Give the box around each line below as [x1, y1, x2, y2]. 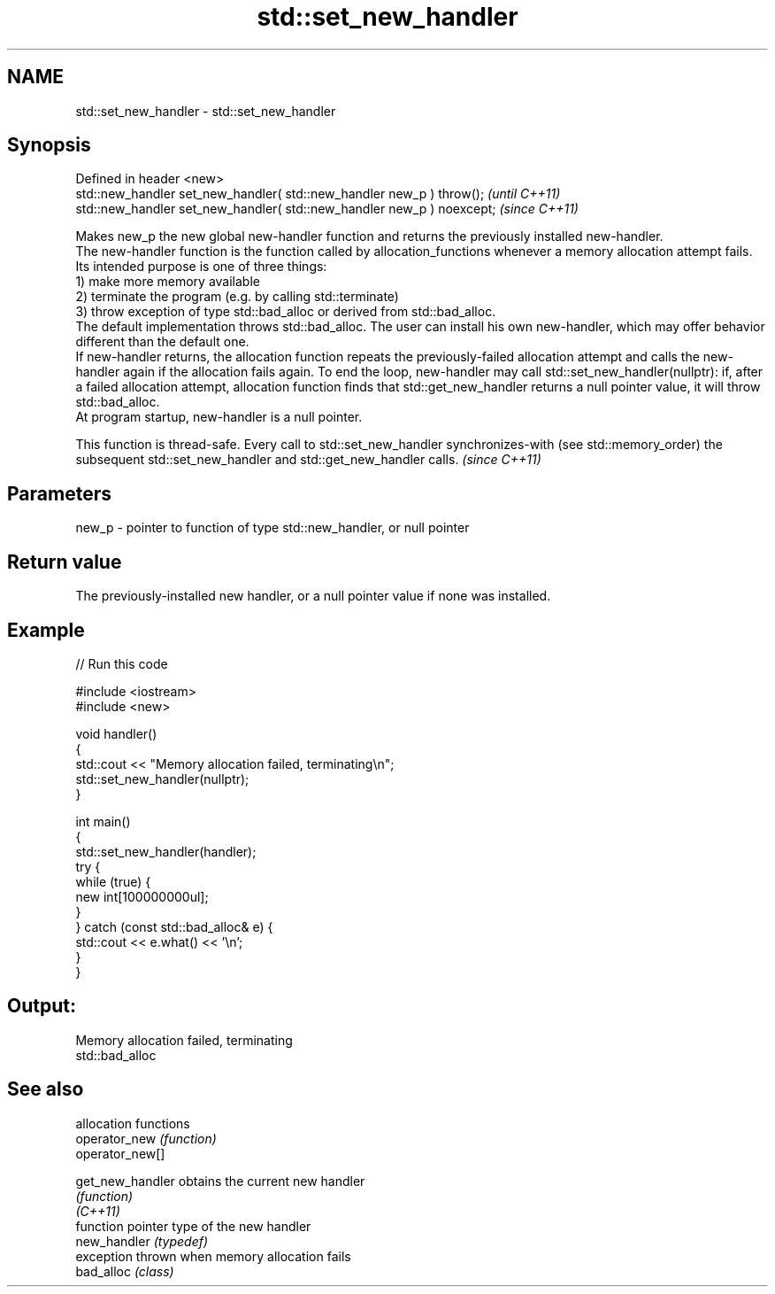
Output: [7, 995, 76, 1018]
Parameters [7, 482, 111, 505]
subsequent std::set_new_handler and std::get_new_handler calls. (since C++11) [75, 452, 541, 468]
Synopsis [7, 134, 91, 157]
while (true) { [75, 873, 151, 889]
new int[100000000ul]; [75, 888, 209, 904]
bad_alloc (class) [75, 1263, 174, 1279]
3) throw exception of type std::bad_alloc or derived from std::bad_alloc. [75, 304, 496, 320]
